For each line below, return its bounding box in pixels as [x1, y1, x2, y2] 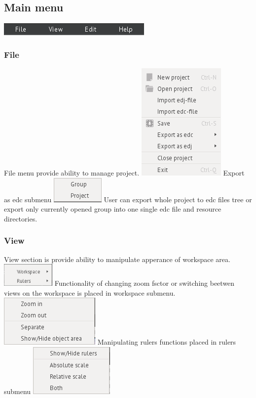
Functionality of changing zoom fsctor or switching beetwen [54, 278, 235, 288]
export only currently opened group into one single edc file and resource [4, 204, 221, 214]
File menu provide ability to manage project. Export [4, 168, 245, 178]
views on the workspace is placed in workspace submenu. [4, 287, 176, 298]
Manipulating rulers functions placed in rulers [97, 337, 236, 347]
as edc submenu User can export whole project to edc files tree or [4, 194, 252, 204]
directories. [4, 213, 37, 223]
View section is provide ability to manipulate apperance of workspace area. [4, 254, 230, 264]
